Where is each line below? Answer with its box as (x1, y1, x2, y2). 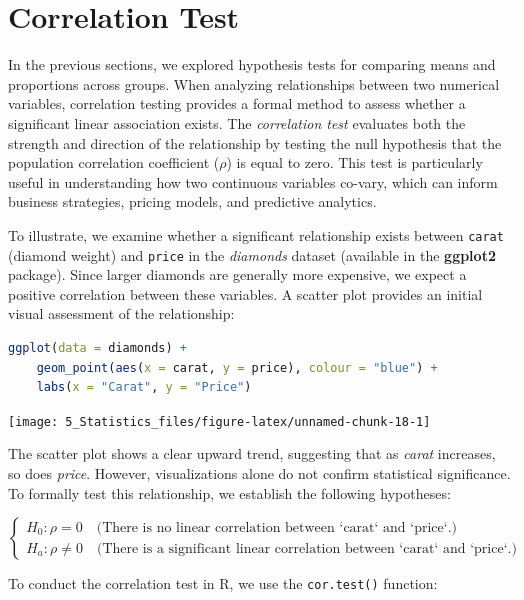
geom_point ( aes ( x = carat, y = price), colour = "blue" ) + (36, 360, 438, 375)
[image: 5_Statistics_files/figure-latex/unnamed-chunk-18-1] (8, 414, 431, 429)
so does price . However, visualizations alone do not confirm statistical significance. (8, 463, 511, 483)
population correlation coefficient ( (8, 152, 220, 173)
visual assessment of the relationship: (8, 303, 235, 324)
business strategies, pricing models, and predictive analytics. (8, 191, 377, 212)
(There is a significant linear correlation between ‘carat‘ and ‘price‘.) (96, 541, 517, 556)
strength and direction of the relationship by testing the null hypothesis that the (8, 132, 502, 153)
